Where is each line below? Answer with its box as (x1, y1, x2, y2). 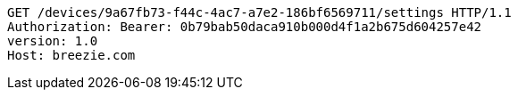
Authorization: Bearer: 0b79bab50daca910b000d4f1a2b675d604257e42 (7, 20, 482, 34)
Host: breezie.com (7, 48, 136, 62)
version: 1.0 (7, 34, 98, 48)
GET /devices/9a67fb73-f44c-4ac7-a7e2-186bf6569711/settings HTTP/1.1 (7, 5, 512, 20)
